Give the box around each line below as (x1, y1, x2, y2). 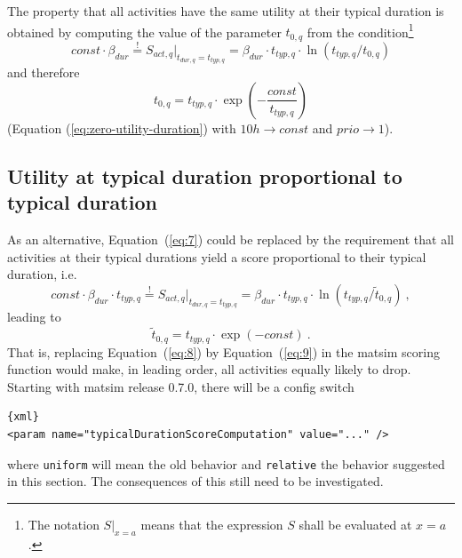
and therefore (7, 63, 80, 82)
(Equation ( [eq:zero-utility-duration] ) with (7, 118, 236, 137)
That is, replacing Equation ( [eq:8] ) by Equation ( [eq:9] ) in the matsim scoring (7, 342, 440, 361)
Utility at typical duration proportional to (7, 162, 402, 189)
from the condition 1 (307, 20, 414, 41)
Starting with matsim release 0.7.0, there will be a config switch (7, 377, 354, 395)
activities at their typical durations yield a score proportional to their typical (7, 247, 426, 266)
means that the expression (140, 514, 283, 533)
